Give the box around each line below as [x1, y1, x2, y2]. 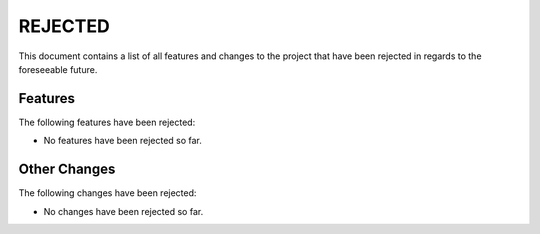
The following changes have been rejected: [18, 187, 197, 199]
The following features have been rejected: [18, 116, 196, 128]
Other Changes [18, 161, 116, 178]
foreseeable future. [18, 63, 98, 75]
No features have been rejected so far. [43, 135, 202, 147]
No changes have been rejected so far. [43, 205, 204, 217]
